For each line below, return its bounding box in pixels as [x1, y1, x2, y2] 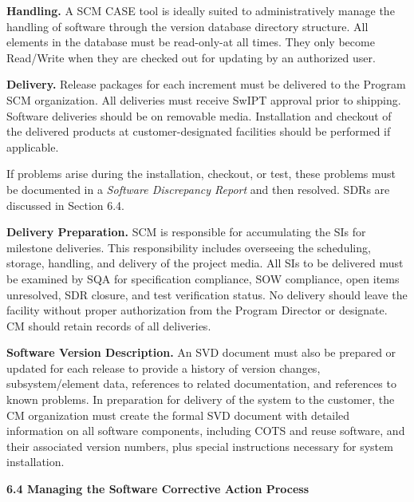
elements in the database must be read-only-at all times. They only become [6, 34, 375, 50]
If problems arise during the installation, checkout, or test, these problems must [6, 165, 396, 182]
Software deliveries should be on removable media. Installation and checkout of [6, 107, 392, 124]
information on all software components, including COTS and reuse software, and [6, 422, 405, 439]
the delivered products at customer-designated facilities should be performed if [6, 123, 391, 140]
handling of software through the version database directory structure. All [6, 18, 369, 34]
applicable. [6, 138, 59, 155]
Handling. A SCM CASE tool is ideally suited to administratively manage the [6, 2, 395, 18]
